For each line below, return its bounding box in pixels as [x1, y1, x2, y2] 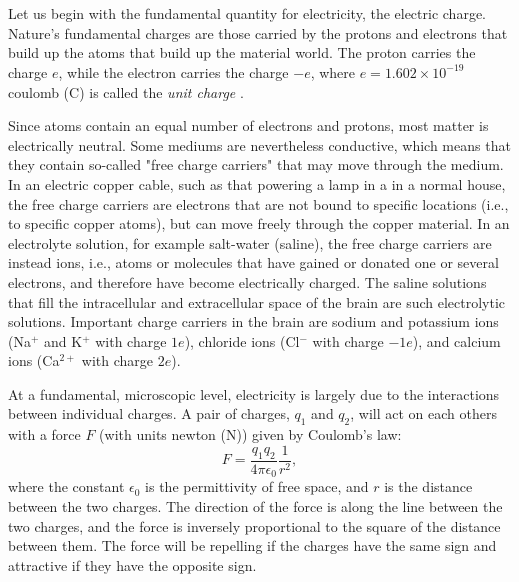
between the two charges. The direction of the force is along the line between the [8, 495, 503, 516]
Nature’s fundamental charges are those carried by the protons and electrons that [8, 22, 508, 43]
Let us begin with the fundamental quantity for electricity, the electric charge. [8, 3, 486, 24]
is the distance [384, 476, 473, 497]
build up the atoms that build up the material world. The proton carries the [8, 42, 476, 63]
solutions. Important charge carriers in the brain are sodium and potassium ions [8, 311, 499, 332]
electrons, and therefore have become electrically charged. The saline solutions [8, 271, 487, 292]
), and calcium [412, 330, 501, 351]
